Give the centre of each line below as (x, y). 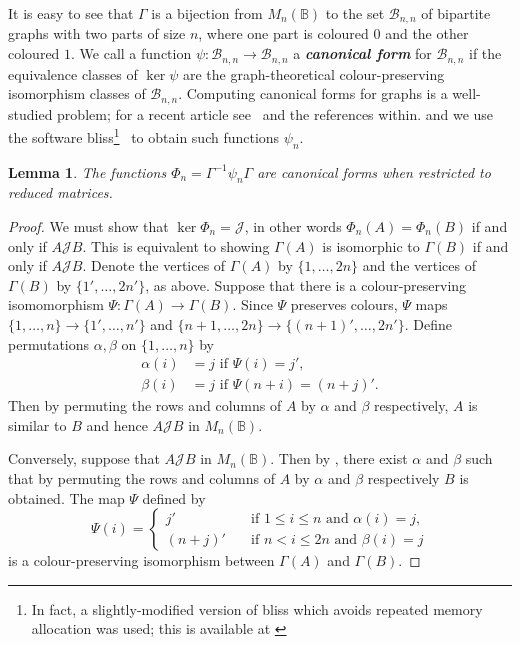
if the (485, 53)
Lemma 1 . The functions (87, 171)
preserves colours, (344, 304)
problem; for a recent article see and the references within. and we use (275, 113)
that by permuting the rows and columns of (142, 477)
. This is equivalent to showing (176, 245)
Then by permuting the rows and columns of (145, 405)
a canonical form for (362, 53)
